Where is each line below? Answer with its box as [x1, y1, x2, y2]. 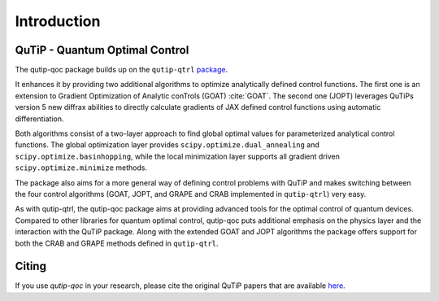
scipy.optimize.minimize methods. [15, 163, 148, 172]
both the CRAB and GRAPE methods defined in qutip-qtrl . [15, 238, 219, 248]
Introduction [15, 12, 101, 30]
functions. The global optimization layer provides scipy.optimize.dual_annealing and [15, 140, 320, 150]
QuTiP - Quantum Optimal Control [15, 43, 189, 57]
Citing [15, 260, 46, 273]
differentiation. [15, 114, 64, 124]
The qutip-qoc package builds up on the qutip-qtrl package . [15, 65, 228, 75]
